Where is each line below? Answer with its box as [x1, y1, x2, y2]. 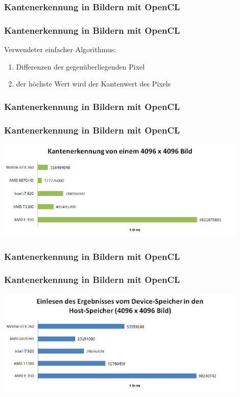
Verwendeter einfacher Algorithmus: [4, 44, 116, 55]
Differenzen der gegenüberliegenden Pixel [16, 61, 145, 72]
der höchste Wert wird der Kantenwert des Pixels [16, 78, 171, 89]
